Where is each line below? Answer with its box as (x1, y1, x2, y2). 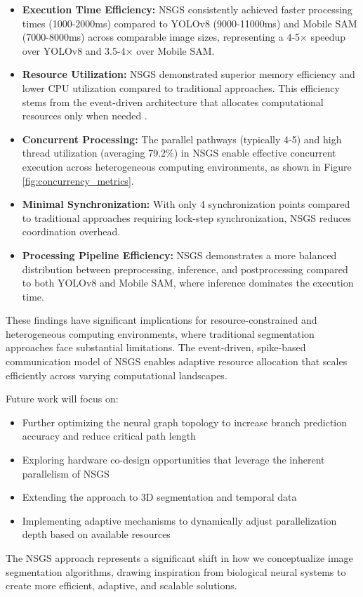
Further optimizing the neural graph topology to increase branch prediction (22, 414, 348, 429)
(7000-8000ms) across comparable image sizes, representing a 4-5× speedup (22, 29, 346, 44)
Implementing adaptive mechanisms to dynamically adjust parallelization (22, 513, 337, 527)
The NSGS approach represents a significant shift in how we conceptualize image (6, 551, 353, 565)
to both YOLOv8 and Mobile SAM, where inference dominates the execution (22, 275, 354, 290)
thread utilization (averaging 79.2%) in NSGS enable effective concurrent (22, 145, 336, 160)
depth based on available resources (22, 527, 171, 542)
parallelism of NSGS (22, 466, 110, 480)
